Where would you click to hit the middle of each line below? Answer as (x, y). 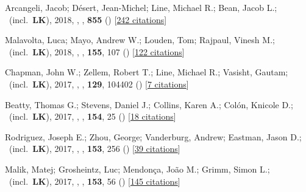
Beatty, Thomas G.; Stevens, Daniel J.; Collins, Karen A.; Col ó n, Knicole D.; (149, 104)
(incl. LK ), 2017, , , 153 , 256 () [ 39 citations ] (94, 149)
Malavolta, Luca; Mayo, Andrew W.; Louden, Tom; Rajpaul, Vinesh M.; (140, 40)
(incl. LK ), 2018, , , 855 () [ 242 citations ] (88, 19)
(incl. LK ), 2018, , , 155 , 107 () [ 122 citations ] (97, 51)
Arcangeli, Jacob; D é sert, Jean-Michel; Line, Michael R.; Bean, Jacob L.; (141, 7)
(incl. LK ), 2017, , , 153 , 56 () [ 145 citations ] (94, 181)
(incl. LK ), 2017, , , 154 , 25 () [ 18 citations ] (92, 116)
